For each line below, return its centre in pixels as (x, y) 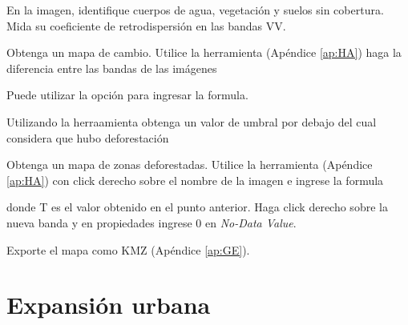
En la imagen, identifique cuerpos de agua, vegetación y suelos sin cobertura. (195, 10)
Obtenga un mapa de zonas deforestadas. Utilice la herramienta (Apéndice (190, 165)
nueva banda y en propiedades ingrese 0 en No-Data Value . (151, 222)
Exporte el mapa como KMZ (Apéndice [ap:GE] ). (128, 249)
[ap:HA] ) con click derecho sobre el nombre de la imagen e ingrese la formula (195, 180)
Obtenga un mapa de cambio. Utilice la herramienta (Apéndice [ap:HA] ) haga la (204, 52)
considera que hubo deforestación (88, 137)
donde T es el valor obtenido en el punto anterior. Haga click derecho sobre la (197, 207)
